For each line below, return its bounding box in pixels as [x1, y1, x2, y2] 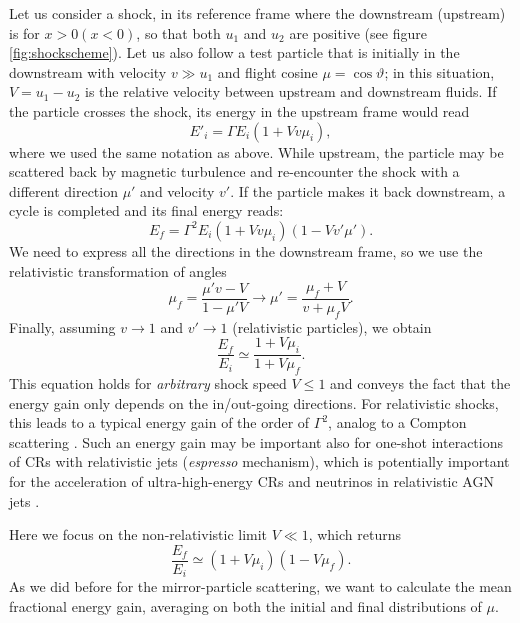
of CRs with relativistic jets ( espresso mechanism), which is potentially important [9, 451, 510, 472]
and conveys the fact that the [330, 372, 511, 393]
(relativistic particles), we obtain [232, 316, 432, 337]
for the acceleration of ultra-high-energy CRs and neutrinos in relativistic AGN [9, 470, 494, 491]
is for [9, 22, 40, 43]
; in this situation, [384, 61, 495, 82]
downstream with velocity [9, 61, 167, 82]
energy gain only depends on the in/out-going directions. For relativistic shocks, [9, 392, 499, 413]
